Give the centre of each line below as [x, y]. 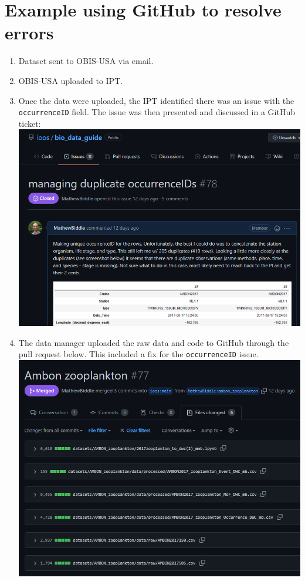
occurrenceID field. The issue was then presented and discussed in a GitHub [157, 112]
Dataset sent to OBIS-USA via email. [86, 61]
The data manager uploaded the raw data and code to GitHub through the [154, 342]
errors [29, 33]
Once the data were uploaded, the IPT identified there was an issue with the [156, 100]
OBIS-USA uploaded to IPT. [71, 80]
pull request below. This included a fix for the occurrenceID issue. [138, 354]
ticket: [30, 123]
